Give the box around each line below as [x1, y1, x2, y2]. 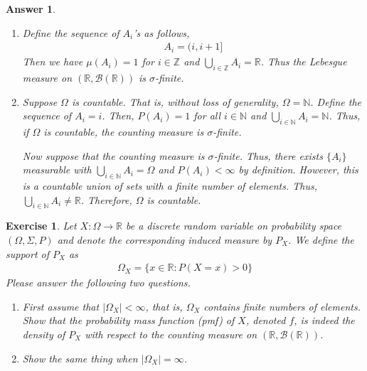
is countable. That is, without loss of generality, [71, 94, 279, 109]
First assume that [22, 299, 100, 313]
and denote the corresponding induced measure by [57, 232, 272, 247]
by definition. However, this [238, 162, 358, 177]
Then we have [22, 54, 83, 69]
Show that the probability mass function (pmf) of [22, 313, 235, 328]
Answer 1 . [6, 1, 55, 16]
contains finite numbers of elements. [203, 299, 361, 313]
